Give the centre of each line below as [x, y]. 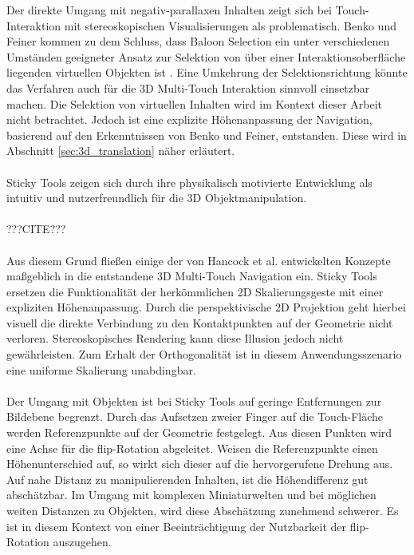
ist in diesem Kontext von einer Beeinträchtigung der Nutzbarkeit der [176, 526]
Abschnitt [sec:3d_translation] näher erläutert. [121, 151]
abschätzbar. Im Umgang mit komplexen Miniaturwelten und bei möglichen [191, 495]
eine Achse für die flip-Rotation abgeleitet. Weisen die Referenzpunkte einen [192, 448]
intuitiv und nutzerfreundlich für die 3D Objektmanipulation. [157, 198]
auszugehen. [82, 542]
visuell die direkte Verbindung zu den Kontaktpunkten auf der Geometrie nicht [200, 322]
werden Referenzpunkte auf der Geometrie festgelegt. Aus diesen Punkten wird [199, 432]
